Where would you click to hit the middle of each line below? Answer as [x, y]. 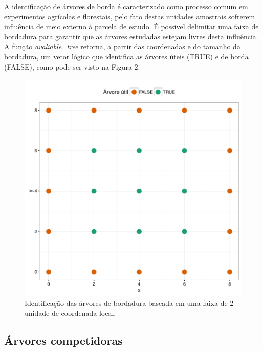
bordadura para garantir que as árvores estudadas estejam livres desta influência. [131, 36]
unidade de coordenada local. [70, 313]
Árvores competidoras [63, 341]
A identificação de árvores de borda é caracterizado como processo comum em [126, 6]
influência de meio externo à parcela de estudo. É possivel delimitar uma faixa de [131, 26]
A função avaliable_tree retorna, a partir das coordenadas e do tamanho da [122, 46]
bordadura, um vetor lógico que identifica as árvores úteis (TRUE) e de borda [126, 56]
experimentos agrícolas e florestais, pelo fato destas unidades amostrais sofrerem [130, 16]
